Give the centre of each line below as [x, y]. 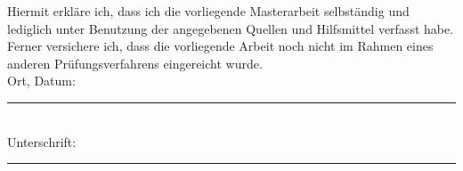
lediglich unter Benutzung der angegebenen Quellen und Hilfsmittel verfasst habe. [231, 28]
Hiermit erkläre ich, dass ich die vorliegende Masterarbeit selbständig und [208, 11]
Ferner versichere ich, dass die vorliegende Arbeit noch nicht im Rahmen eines [220, 46]
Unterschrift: [42, 141]
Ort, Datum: [41, 81]
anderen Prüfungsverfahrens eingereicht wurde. [135, 63]
